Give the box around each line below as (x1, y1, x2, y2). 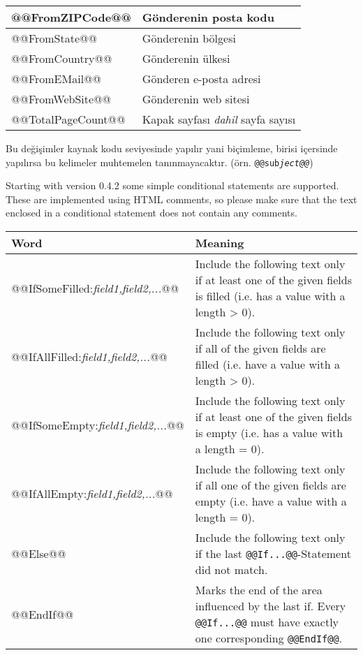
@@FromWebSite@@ (11, 91, 111, 107)
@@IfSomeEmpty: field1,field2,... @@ (11, 416, 184, 433)
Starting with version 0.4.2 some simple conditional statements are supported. (6, 178, 339, 193)
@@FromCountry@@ (11, 50, 112, 66)
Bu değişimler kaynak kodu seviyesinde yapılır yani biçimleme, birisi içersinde (6, 141, 338, 155)
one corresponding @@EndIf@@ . (195, 630, 343, 647)
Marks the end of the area (195, 582, 323, 598)
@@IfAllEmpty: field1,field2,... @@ (11, 485, 173, 501)
